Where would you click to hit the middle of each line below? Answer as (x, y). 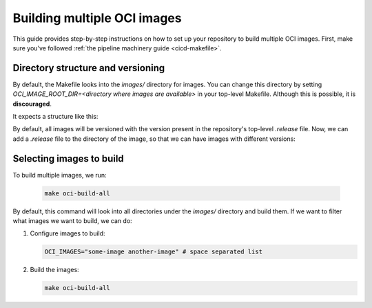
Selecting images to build (68, 158)
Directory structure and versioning (89, 68)
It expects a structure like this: (55, 117)
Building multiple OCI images (97, 18)
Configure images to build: (68, 233)
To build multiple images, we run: (60, 175)
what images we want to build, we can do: (72, 221)
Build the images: (54, 270)
